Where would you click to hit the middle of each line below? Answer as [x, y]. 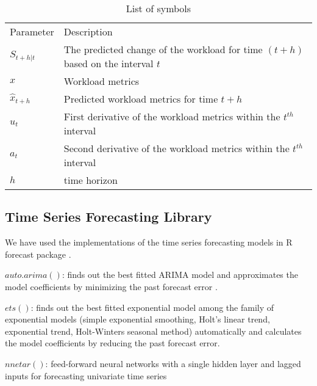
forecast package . [38, 254]
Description [88, 31]
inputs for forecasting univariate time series [86, 375]
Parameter [32, 31]
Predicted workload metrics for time [141, 99]
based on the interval [109, 63]
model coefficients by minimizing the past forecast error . [111, 286]
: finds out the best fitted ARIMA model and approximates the [180, 275]
